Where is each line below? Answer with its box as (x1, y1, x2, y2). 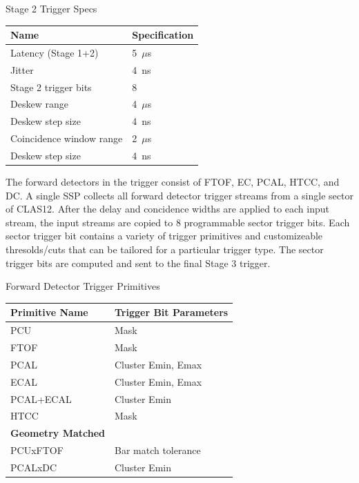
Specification (132, 28, 194, 42)
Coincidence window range (10, 131, 123, 146)
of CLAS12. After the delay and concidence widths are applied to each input (6, 201, 329, 216)
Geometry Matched (10, 426, 105, 440)
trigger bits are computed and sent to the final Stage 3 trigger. (6, 255, 271, 270)
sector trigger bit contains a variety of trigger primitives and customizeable (6, 228, 323, 243)
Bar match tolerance (114, 443, 201, 457)
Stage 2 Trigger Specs (6, 1, 97, 15)
